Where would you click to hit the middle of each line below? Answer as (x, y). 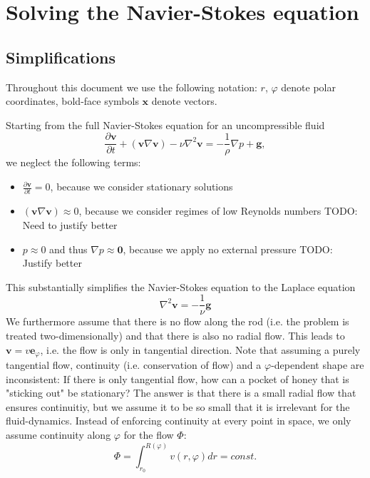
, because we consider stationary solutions (142, 187)
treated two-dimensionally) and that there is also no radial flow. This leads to (175, 335)
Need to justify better (70, 224)
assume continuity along (58, 434)
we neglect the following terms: (73, 162)
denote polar (308, 87)
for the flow (149, 434)
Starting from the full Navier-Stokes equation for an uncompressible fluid (165, 124)
